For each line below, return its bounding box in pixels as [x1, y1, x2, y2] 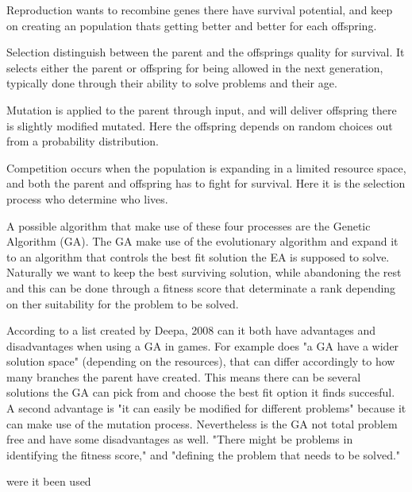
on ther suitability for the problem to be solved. [6, 295, 239, 312]
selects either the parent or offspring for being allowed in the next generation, [6, 59, 383, 76]
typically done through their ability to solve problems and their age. [6, 75, 337, 91]
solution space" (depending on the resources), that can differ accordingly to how [6, 353, 395, 370]
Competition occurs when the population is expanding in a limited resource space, [6, 159, 406, 176]
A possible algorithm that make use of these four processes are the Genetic [6, 217, 371, 234]
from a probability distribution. [6, 133, 159, 149]
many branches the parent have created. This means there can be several [6, 368, 361, 385]
